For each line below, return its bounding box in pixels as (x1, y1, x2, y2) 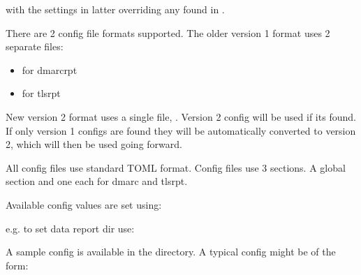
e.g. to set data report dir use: (6, 221, 135, 235)
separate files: (6, 39, 64, 54)
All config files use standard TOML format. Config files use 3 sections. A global (6, 160, 346, 174)
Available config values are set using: (6, 197, 162, 211)
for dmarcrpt (22, 62, 78, 77)
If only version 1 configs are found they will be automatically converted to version (6, 123, 356, 137)
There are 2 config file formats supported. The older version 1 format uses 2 (6, 25, 330, 40)
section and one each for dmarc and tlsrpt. (6, 174, 188, 188)
